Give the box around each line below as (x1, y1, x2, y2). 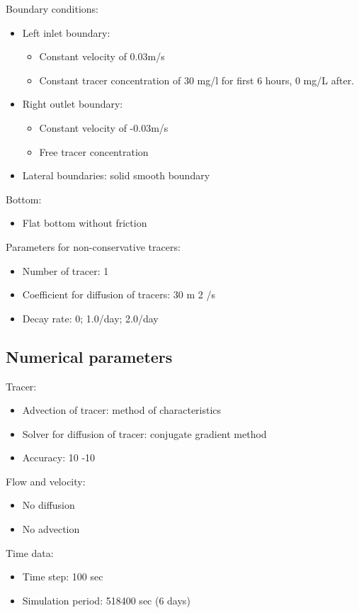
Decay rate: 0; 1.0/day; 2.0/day (22, 310, 159, 325)
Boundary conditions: (6, 1, 99, 16)
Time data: (6, 545, 54, 560)
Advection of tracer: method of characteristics (22, 403, 222, 417)
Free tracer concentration (39, 144, 149, 159)
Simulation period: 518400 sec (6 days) (22, 592, 190, 607)
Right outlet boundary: (22, 96, 123, 111)
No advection (22, 522, 80, 536)
